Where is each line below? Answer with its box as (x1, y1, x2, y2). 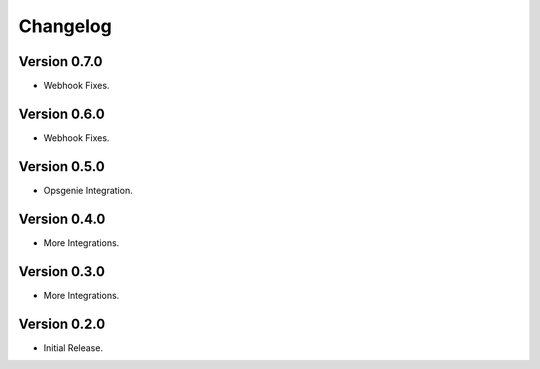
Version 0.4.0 (18, 210, 106, 227)
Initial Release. (43, 341, 104, 354)
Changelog (18, 15, 112, 37)
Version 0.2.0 (18, 315, 106, 332)
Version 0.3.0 (18, 263, 105, 280)
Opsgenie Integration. (43, 184, 134, 196)
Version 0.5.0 (18, 158, 105, 175)
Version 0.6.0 (18, 105, 105, 122)
